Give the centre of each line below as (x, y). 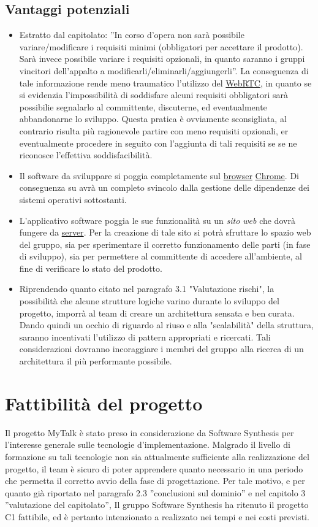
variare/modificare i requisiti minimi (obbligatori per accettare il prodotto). (161, 46)
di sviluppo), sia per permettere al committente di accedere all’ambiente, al (161, 256)
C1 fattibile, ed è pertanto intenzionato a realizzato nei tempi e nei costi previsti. (157, 516)
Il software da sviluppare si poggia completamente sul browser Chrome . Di (159, 175)
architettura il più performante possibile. (96, 361)
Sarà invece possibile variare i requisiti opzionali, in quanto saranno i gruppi (162, 59)
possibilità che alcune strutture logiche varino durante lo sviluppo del (149, 301)
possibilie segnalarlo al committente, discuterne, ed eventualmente (143, 106)
